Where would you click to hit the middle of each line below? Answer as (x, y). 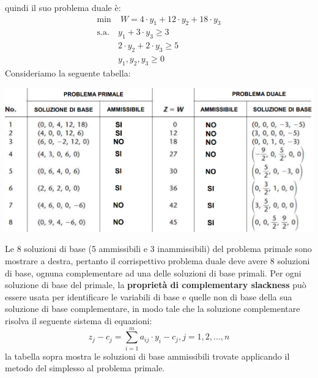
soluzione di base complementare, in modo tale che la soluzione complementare (153, 309)
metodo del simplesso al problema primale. (85, 368)
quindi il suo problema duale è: (63, 7)
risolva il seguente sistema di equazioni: (79, 321)
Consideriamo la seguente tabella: (68, 72)
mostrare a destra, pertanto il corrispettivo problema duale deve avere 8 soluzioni (157, 261)
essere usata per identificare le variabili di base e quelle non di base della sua (149, 296)
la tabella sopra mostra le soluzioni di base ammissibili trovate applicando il (147, 356)
